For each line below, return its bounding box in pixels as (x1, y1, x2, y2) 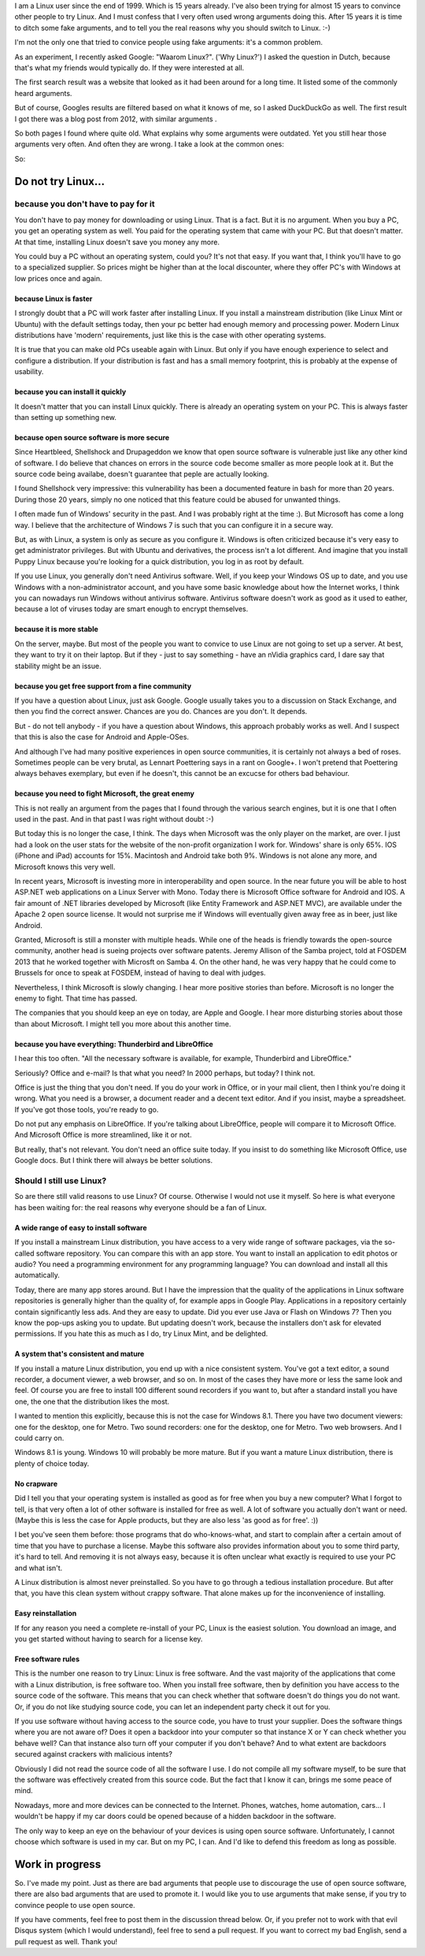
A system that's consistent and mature (14, 1349, 145, 1359)
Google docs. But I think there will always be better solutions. (14, 1156, 213, 1165)
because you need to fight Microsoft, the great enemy (14, 789, 194, 799)
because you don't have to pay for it (14, 199, 155, 210)
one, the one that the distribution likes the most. (14, 1397, 170, 1406)
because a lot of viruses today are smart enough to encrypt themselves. (14, 604, 249, 614)
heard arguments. (14, 88, 72, 98)
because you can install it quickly (14, 387, 127, 397)
